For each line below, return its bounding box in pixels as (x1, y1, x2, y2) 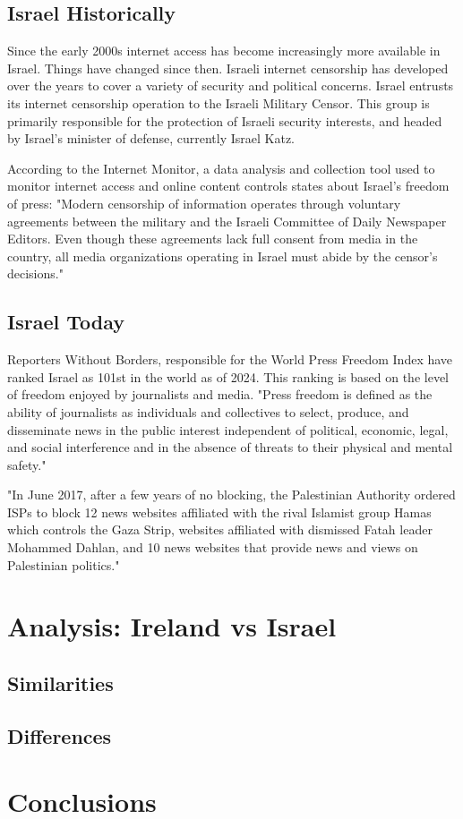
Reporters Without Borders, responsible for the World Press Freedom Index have (7, 350, 453, 369)
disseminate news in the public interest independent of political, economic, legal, (7, 420, 449, 439)
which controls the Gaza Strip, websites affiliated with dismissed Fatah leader (7, 520, 433, 539)
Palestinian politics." (7, 555, 120, 574)
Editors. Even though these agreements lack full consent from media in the (7, 229, 418, 248)
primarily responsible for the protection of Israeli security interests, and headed (7, 111, 442, 130)
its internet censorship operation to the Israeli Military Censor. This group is (7, 93, 430, 112)
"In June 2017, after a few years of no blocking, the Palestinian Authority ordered (7, 485, 456, 504)
